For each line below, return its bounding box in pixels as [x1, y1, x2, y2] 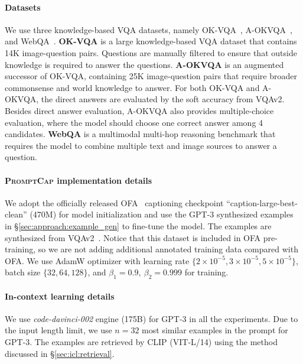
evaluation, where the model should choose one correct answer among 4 [5, 116, 263, 128]
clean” [5, 208, 27, 220]
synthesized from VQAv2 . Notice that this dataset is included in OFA [5, 231, 261, 243]
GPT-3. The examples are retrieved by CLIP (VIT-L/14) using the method [5, 336, 278, 348]
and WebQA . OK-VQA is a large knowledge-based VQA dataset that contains [5, 35, 297, 47]
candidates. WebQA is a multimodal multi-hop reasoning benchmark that [5, 128, 276, 140]
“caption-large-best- [226, 196, 298, 209]
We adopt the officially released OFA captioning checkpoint [5, 196, 224, 209]
